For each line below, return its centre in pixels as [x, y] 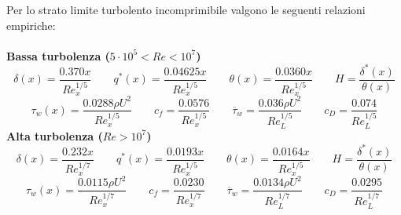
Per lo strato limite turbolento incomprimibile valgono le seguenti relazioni [186, 9]
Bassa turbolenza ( [58, 55]
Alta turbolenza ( [55, 135]
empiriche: [31, 25]
